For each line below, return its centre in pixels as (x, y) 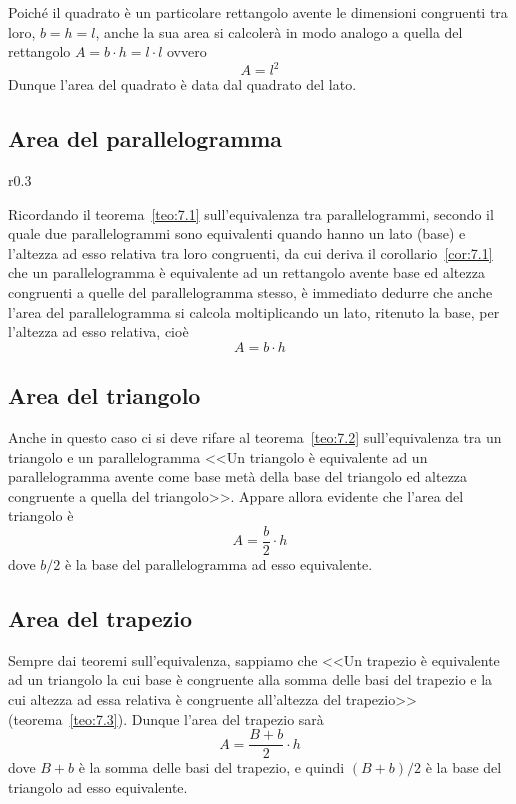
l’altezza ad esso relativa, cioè (98, 331)
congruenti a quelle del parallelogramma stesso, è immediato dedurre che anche (250, 292)
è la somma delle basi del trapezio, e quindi (211, 767)
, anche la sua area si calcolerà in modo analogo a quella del (279, 31)
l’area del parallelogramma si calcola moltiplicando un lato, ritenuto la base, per (254, 311)
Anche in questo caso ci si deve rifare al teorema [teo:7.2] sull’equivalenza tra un (255, 437)
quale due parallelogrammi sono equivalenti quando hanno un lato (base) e (237, 233)
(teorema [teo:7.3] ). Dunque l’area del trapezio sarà (166, 718)
